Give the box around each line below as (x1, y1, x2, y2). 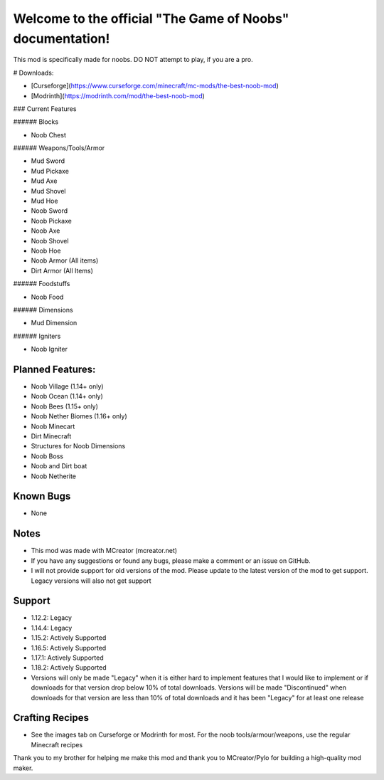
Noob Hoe (31, 246, 61, 255)
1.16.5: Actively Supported (31, 643, 107, 652)
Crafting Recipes (13, 712, 89, 724)
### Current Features (13, 104, 77, 113)
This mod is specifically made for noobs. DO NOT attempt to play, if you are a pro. (13, 56, 253, 64)
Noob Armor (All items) (31, 256, 99, 265)
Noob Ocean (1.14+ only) (31, 392, 103, 401)
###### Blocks (13, 117, 59, 126)
